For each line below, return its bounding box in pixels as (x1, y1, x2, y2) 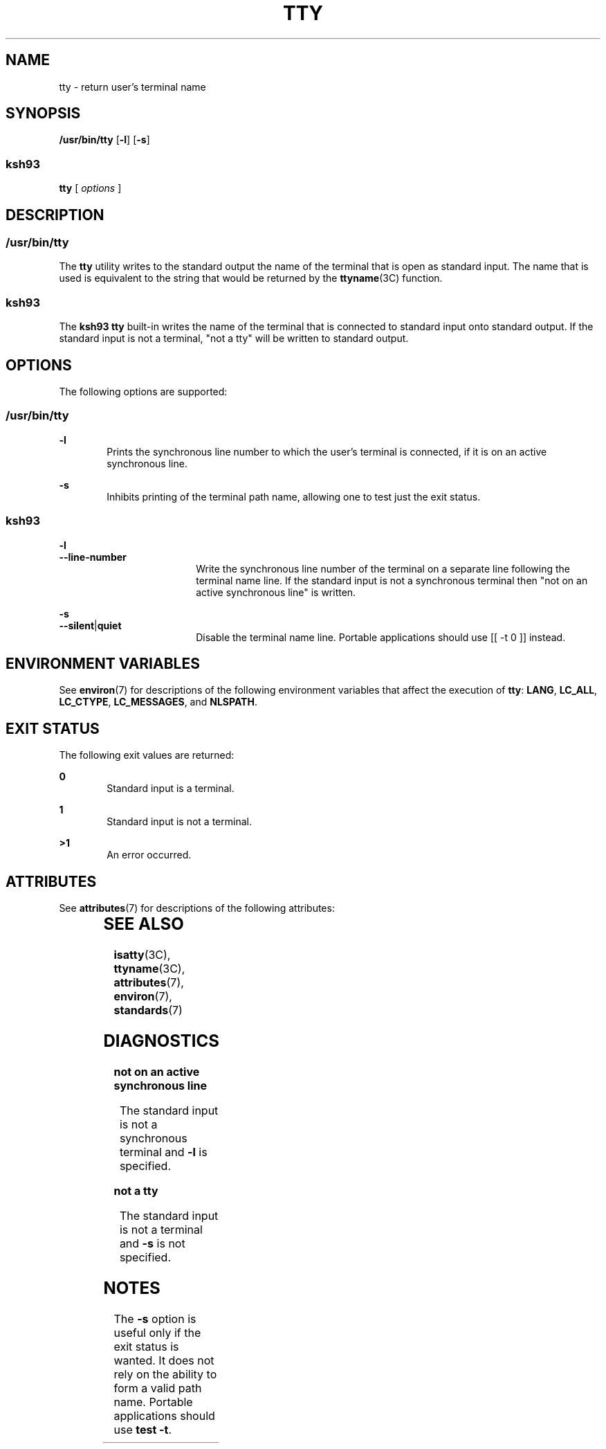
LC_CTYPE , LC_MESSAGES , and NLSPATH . (59, 696, 257, 708)
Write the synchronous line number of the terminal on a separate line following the (196, 562, 571, 575)
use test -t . (113, 1422, 172, 1437)
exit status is (113, 1339, 179, 1353)
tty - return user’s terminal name (59, 80, 206, 93)
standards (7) (113, 1002, 183, 1017)
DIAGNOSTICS (103, 1030, 219, 1051)
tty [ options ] (59, 182, 122, 195)
